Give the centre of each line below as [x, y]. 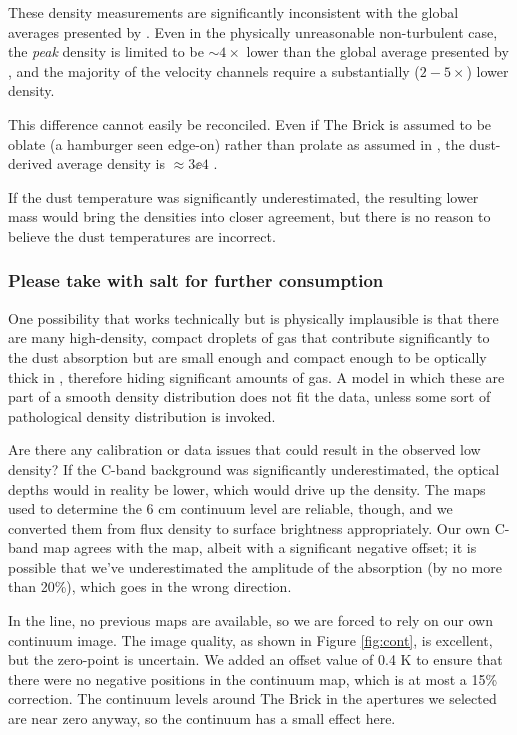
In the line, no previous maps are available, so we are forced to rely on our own [250, 620]
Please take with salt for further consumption [196, 280]
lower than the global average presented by [377, 51]
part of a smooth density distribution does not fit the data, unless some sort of [249, 396]
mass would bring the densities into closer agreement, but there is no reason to [249, 216]
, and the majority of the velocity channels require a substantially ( [214, 70]
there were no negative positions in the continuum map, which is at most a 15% [253, 678]
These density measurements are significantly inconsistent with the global [233, 12]
